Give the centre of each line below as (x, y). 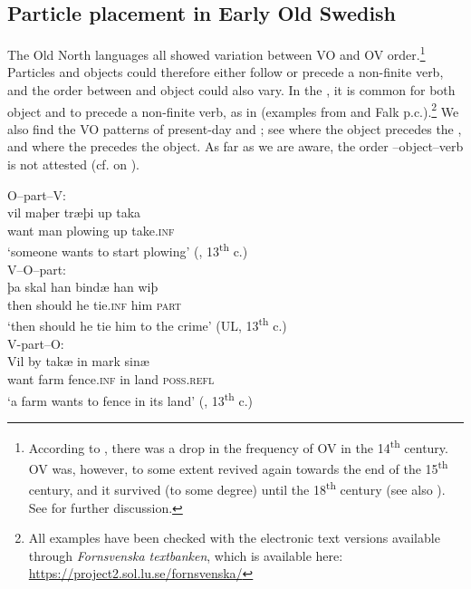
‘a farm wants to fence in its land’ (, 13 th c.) (130, 399)
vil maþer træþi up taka (74, 212)
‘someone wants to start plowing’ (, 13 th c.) (128, 250)
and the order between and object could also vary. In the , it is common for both (231, 90)
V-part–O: (36, 343)
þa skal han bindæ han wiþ (83, 287)
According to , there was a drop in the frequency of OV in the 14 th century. (238, 446)
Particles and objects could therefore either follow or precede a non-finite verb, (226, 72)
